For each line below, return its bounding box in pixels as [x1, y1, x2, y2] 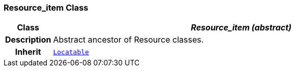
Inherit [15, 47, 41, 57]
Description [5, 34, 51, 45]
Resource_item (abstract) [191, 22, 292, 33]
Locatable [53, 48, 89, 56]
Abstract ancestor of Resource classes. [53, 34, 204, 45]
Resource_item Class [4, 3, 88, 13]
